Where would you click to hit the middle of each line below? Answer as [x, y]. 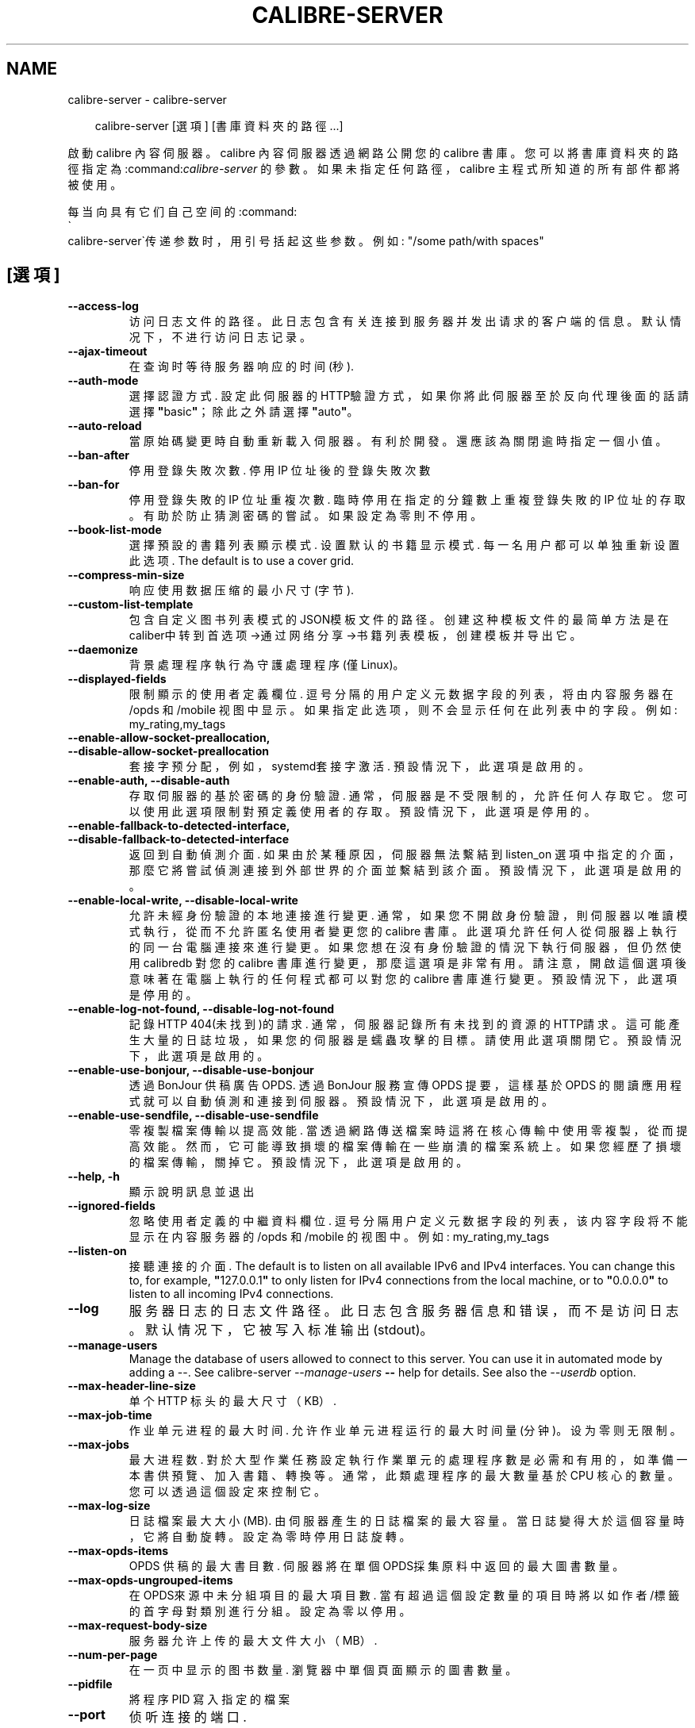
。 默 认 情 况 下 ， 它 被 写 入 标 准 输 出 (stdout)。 [281, 1330]
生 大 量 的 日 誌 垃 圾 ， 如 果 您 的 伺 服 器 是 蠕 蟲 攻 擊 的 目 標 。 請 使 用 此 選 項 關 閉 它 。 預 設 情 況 [405, 1040]
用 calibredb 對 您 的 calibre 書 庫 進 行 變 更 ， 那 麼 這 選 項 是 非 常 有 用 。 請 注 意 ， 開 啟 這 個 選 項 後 [407, 963]
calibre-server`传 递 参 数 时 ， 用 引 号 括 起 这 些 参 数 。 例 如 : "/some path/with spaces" [306, 240]
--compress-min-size [126, 575]
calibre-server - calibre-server [147, 99]
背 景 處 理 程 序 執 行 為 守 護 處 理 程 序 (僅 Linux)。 [267, 665]
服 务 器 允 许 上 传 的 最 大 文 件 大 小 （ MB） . [253, 1641]
